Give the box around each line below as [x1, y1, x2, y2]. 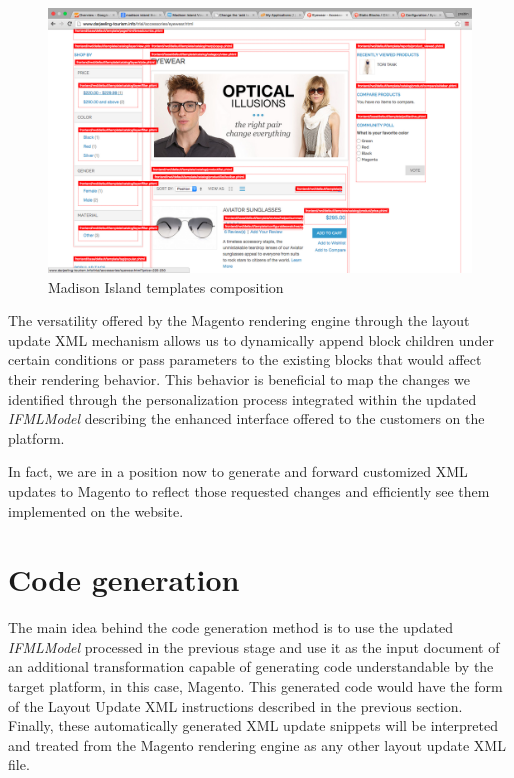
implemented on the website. [8, 500, 184, 521]
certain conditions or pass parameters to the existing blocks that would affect [8, 349, 482, 370]
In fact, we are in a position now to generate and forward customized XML [8, 461, 468, 482]
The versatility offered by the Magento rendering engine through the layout [8, 310, 470, 331]
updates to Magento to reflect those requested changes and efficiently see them [8, 480, 490, 501]
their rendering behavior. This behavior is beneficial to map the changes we [8, 368, 471, 389]
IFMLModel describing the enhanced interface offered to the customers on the [8, 408, 485, 429]
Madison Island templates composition [48, 276, 284, 297]
